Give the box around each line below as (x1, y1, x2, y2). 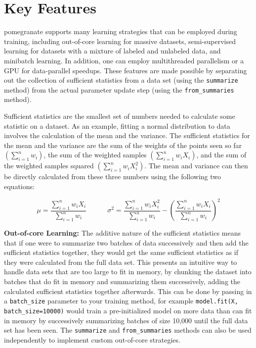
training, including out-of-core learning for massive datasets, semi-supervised (4, 36, 236, 46)
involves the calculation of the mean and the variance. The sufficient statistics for (4, 130, 250, 141)
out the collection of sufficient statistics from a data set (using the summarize (4, 75, 238, 85)
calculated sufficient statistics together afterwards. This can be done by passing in (4, 286, 252, 296)
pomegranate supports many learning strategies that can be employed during (4, 26, 237, 37)
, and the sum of (196, 149, 247, 160)
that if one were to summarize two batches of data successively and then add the (4, 237, 249, 248)
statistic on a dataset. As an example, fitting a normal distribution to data (4, 120, 230, 131)
